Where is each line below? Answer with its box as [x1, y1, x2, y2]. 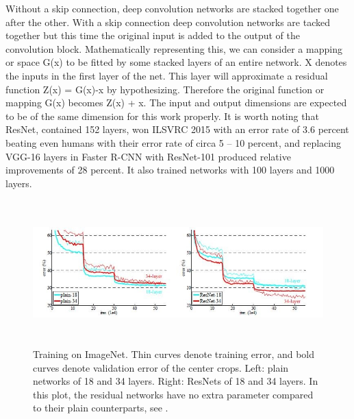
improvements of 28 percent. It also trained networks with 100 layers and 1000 [5, 163, 335, 177]
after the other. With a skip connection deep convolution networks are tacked [5, 14, 330, 29]
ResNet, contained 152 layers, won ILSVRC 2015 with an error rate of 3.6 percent [5, 122, 349, 136]
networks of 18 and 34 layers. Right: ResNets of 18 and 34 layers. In [33, 374, 318, 388]
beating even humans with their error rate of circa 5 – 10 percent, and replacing [5, 135, 341, 149]
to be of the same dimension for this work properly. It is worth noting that [5, 108, 319, 123]
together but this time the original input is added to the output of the [5, 28, 300, 43]
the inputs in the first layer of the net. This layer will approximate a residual [5, 68, 328, 82]
